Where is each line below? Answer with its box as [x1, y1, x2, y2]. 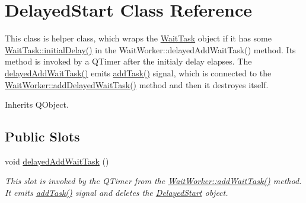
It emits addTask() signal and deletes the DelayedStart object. [5, 186, 228, 199]
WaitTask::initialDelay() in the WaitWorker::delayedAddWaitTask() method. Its [5, 43, 296, 56]
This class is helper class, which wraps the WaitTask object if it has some [5, 32, 272, 44]
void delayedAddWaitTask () [5, 154, 109, 167]
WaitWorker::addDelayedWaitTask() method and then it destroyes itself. [5, 78, 269, 91]
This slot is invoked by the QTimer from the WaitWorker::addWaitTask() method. [5, 175, 302, 187]
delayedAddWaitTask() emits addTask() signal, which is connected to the [5, 66, 272, 79]
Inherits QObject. [5, 98, 69, 111]
